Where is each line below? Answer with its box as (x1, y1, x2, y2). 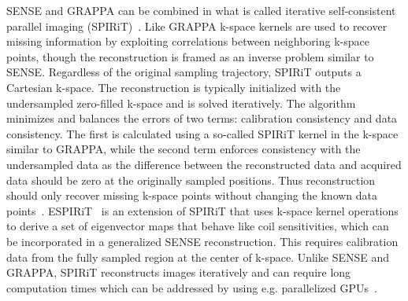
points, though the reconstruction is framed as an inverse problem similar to (6, 48, 374, 64)
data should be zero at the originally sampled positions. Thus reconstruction (6, 171, 376, 188)
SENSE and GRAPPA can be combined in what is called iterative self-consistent (6, 2, 396, 18)
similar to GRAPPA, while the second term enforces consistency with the (6, 141, 361, 157)
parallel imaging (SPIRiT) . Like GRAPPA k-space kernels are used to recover (6, 17, 388, 34)
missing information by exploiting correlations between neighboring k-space (6, 33, 369, 50)
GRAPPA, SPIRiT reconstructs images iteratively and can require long (6, 264, 351, 281)
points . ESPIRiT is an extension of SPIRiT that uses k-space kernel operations (6, 202, 399, 218)
